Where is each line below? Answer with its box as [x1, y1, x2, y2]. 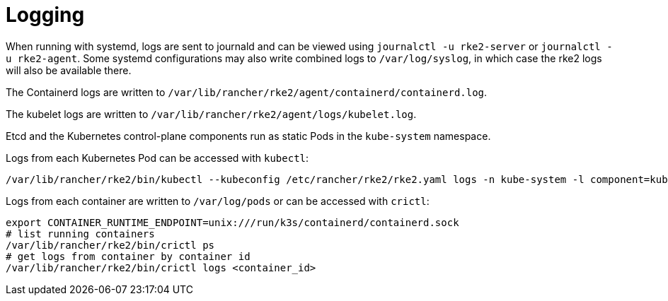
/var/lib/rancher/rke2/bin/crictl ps [6, 239, 215, 251]
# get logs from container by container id [6, 250, 250, 262]
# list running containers [6, 228, 155, 240]
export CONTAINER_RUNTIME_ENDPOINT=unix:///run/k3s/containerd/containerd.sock [6, 216, 459, 228]
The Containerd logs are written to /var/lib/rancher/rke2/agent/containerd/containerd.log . [6, 85, 488, 98]
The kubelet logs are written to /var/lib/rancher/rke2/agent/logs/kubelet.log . [6, 107, 417, 120]
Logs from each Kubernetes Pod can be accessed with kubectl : [6, 151, 309, 164]
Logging [6, 3, 85, 27]
